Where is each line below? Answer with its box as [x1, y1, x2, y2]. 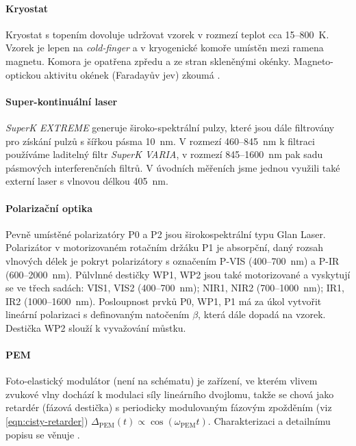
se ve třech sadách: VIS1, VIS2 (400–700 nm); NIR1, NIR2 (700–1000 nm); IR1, [5, 280, 345, 295]
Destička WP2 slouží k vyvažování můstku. [5, 320, 186, 334]
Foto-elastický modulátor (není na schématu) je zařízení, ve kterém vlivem [5, 373, 318, 388]
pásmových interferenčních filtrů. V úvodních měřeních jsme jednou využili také [5, 160, 340, 174]
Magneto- [294, 53, 334, 68]
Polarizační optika [5, 200, 92, 215]
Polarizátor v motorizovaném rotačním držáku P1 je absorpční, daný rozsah [5, 240, 324, 254]
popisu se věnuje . [5, 427, 80, 441]
